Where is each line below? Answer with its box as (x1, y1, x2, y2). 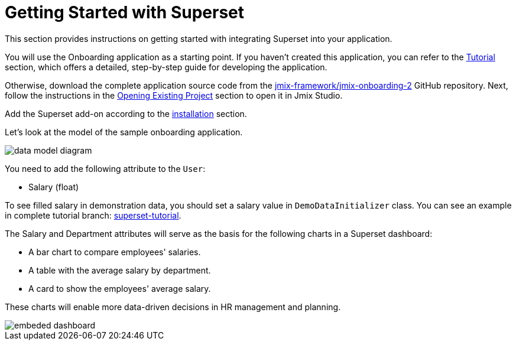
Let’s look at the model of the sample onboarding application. (5, 126, 243, 137)
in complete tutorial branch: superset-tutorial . (5, 210, 181, 220)
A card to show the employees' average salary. (28, 283, 211, 294)
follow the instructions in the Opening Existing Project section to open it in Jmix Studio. (5, 90, 343, 100)
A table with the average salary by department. (28, 265, 211, 275)
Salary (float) (28, 181, 79, 192)
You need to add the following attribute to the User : (5, 163, 206, 174)
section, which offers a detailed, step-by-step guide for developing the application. (5, 61, 327, 72)
